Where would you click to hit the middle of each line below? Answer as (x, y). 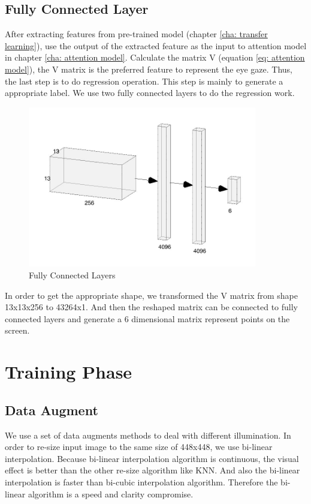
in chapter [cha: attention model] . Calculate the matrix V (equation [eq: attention (155, 57)
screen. (17, 330)
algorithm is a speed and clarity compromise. (111, 493)
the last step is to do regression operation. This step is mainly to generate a (144, 81)
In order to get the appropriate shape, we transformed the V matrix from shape (151, 295)
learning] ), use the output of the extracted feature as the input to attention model (156, 45)
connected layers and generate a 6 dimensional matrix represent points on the (147, 318)
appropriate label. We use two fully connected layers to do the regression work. (150, 93)
